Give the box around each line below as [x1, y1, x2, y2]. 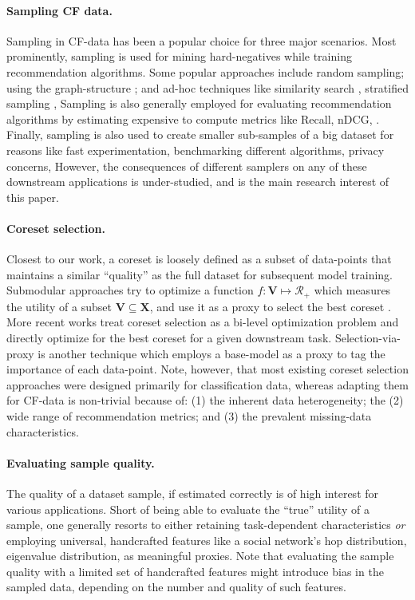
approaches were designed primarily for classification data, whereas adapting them [6, 376, 409, 393]
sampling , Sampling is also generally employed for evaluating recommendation [6, 95, 392, 112]
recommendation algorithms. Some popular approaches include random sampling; [6, 63, 405, 80]
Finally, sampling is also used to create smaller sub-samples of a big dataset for [6, 126, 394, 143]
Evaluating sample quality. [6, 454, 155, 471]
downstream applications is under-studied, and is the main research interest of [6, 173, 389, 190]
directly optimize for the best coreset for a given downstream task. [6, 329, 332, 345]
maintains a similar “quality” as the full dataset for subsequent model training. [6, 266, 393, 282]
